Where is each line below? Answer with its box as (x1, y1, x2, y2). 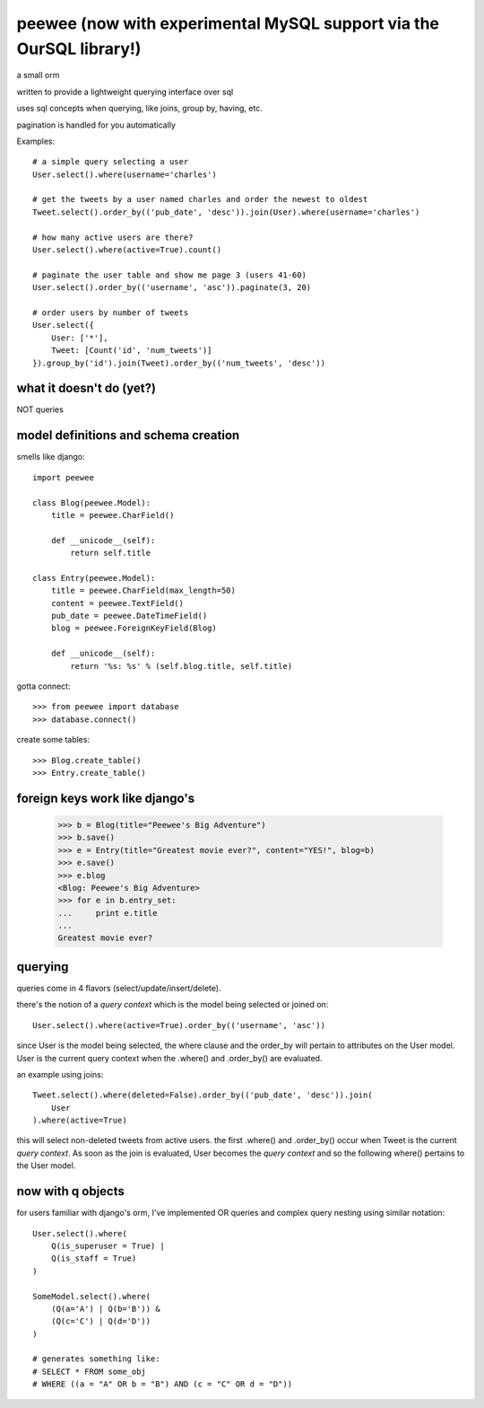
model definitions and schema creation (16, 427, 240, 444)
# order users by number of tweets (32, 307, 189, 318)
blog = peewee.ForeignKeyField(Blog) (50, 623, 217, 633)
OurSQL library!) (16, 39, 142, 58)
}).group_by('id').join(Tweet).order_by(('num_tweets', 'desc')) (32, 357, 326, 368)
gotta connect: (16, 681, 71, 691)
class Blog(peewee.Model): (32, 497, 151, 507)
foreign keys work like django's (16, 790, 195, 805)
